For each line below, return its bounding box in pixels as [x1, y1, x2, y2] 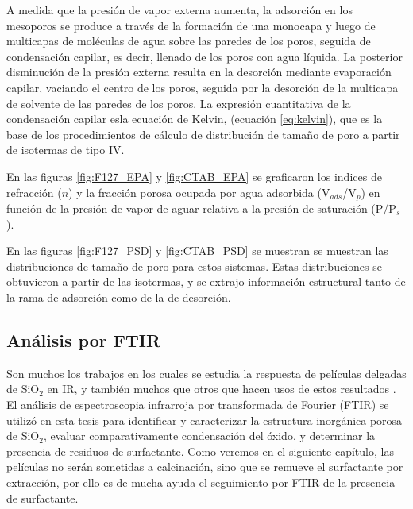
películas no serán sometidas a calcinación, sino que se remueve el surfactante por [6, 458, 403, 475]
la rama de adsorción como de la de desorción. [6, 288, 231, 305]
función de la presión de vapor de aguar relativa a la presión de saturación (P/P [6, 199, 396, 216]
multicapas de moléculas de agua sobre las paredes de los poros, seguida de [6, 33, 371, 49]
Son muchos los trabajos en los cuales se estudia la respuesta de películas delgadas [6, 364, 407, 381]
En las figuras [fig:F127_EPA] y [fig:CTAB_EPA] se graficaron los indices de [6, 168, 382, 184]
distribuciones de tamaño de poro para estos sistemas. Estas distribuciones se [6, 257, 382, 274]
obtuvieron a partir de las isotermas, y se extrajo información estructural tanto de [6, 273, 406, 290]
